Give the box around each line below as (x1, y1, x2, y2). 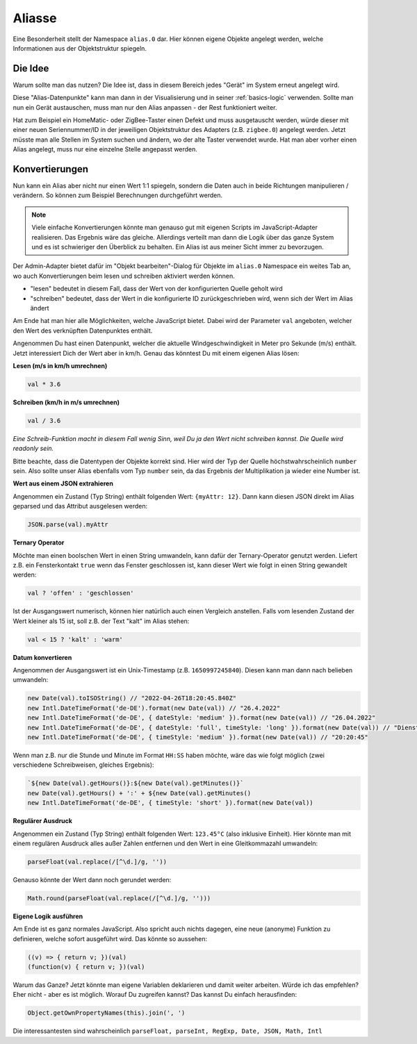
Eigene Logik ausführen (13, 912, 83, 920)
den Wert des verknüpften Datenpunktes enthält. (13, 326, 153, 335)
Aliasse (13, 10, 57, 26)
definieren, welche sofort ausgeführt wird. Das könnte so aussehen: (13, 934, 208, 943)
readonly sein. (13, 445, 54, 453)
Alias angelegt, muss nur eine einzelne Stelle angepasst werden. (13, 145, 198, 154)
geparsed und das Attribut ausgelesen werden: (13, 502, 148, 511)
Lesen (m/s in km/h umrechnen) (13, 361, 108, 370)
